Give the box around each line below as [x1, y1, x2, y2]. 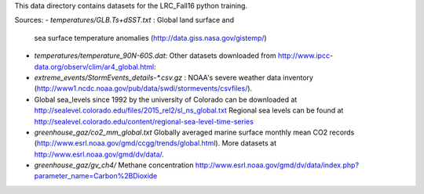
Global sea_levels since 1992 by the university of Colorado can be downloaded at [34, 95, 298, 104]
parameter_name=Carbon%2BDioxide [34, 171, 158, 181]
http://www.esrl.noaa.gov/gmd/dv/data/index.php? [195, 160, 360, 170]
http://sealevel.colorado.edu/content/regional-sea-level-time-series [34, 117, 254, 126]
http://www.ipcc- [277, 51, 334, 60]
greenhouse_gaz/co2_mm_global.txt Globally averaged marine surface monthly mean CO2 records [34, 128, 355, 137]
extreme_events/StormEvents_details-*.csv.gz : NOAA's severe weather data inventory [34, 73, 314, 82]
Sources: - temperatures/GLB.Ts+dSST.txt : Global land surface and [14, 16, 235, 25]
